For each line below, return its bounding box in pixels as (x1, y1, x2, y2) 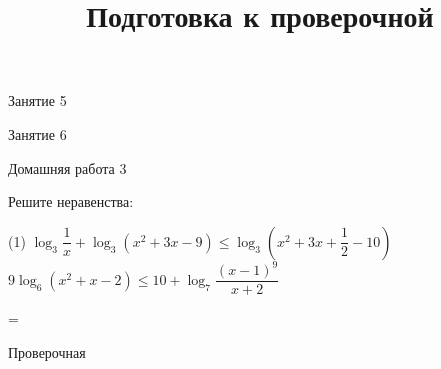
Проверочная (8, 341, 86, 362)
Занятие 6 (8, 123, 67, 144)
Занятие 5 (8, 90, 67, 111)
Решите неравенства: (8, 191, 134, 212)
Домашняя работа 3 (8, 157, 127, 178)
